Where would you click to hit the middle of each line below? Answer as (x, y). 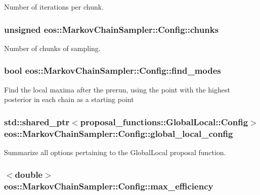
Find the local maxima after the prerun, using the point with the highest (117, 89)
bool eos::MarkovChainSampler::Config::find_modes (113, 70)
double (29, 175)
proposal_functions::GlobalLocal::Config (164, 121)
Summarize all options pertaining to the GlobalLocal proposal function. (115, 152)
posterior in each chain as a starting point (69, 99)
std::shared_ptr (37, 121)
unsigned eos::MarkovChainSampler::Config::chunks (112, 29)
